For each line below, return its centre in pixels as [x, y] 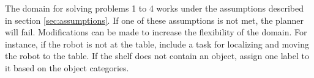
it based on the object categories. [67, 67]
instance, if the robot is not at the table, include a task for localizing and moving [157, 44]
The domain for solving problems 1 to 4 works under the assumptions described [155, 8]
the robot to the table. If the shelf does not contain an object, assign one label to [157, 56]
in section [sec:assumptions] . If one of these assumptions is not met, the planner [155, 20]
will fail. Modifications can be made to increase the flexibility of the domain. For [156, 32]
